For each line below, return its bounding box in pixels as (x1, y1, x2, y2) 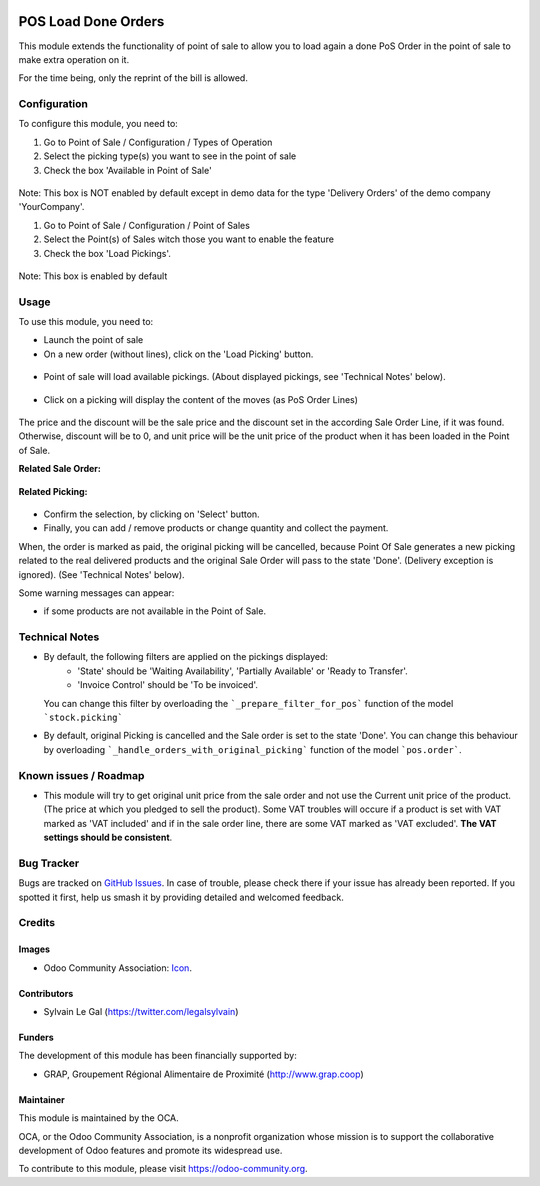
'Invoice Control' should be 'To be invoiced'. (77, 679, 259, 691)
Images (18, 943, 50, 955)
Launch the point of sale (43, 334, 144, 346)
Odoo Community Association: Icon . (43, 961, 192, 974)
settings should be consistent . (43, 831, 173, 844)
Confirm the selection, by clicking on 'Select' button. (43, 508, 260, 520)
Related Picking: (18, 485, 89, 497)
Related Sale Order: (18, 463, 102, 475)
